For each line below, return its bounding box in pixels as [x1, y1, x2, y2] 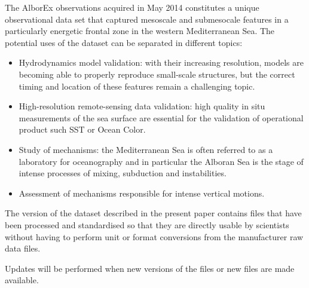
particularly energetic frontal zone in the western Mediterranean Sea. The [5, 24, 275, 37]
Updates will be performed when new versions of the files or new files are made [5, 262, 295, 274]
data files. [5, 242, 41, 255]
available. [5, 274, 39, 286]
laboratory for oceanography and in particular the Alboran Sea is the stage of [19, 155, 304, 167]
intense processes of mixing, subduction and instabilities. [19, 167, 227, 179]
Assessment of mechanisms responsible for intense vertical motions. [19, 186, 265, 199]
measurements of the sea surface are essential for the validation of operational [19, 111, 304, 124]
